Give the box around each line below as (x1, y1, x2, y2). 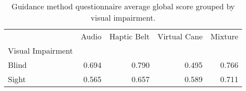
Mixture (210, 30, 239, 42)
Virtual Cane (157, 30, 203, 42)
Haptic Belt (109, 30, 150, 42)
